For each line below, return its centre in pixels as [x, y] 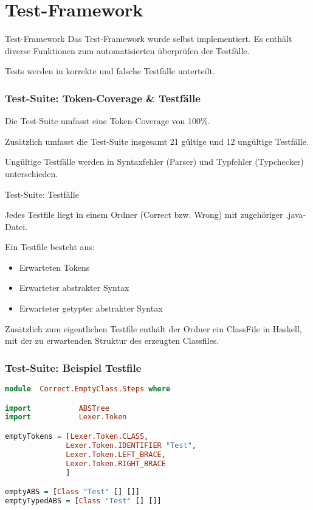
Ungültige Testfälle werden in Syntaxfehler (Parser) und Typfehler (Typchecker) [154, 162]
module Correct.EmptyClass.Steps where [88, 389]
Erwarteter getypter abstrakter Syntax [91, 308]
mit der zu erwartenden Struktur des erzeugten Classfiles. [112, 341]
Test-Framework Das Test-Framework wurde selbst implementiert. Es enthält [149, 39]
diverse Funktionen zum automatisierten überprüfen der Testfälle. [127, 50]
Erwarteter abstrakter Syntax [74, 288]
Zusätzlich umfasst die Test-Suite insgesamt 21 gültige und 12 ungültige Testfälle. [157, 141]
